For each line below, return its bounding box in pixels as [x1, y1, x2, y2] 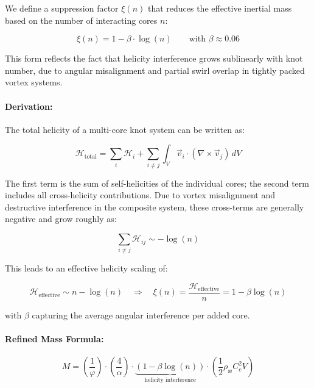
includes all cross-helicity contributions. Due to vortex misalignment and [5, 189, 276, 201]
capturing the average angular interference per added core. [32, 309, 250, 322]
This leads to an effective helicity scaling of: [5, 262, 168, 275]
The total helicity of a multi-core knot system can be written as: [5, 123, 245, 135]
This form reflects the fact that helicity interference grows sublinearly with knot [5, 52, 303, 65]
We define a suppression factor [5, 2, 119, 14]
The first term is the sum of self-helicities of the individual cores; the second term [5, 176, 309, 189]
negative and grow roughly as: [5, 212, 117, 225]
